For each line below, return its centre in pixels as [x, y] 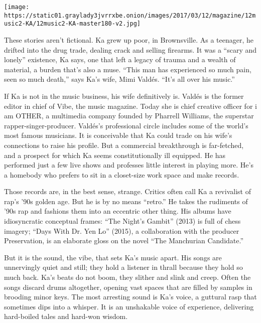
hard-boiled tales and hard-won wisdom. [66, 316]
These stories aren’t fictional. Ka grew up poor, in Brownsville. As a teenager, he [129, 39]
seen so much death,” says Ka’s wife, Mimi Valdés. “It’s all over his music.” [119, 79]
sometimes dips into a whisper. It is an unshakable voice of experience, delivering [129, 306]
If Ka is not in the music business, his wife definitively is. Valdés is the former [124, 96]
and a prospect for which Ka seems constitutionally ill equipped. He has [115, 155]
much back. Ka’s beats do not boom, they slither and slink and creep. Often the [127, 277]
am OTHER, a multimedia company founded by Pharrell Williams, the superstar [129, 116]
